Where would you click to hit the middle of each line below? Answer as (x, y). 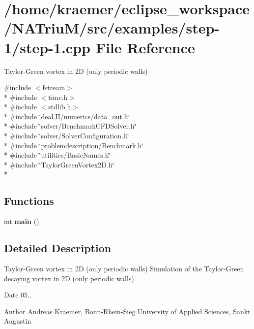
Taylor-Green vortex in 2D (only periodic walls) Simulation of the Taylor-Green (124, 269)
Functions (29, 201)
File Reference (145, 47)
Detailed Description (58, 248)
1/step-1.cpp (47, 47)
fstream (54, 87)
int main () (22, 221)
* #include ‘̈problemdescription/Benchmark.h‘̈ (74, 145)
